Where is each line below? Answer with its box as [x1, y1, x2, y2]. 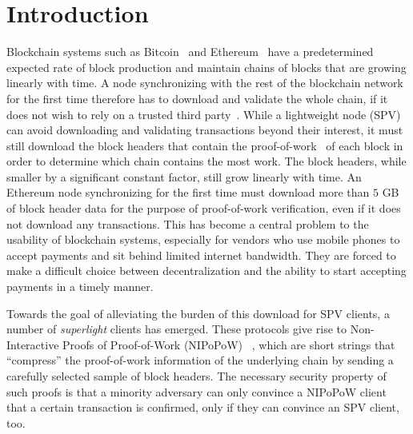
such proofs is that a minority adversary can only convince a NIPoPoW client [6, 383, 387, 400]
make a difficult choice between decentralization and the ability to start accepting [6, 262, 407, 279]
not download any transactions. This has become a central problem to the [6, 215, 369, 232]
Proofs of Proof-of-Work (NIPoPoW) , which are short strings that [62, 336, 395, 352]
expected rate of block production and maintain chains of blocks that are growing [6, 58, 407, 75]
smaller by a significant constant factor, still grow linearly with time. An [6, 168, 362, 185]
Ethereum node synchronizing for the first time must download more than [6, 184, 370, 201]
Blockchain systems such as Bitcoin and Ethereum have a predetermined [6, 43, 374, 60]
